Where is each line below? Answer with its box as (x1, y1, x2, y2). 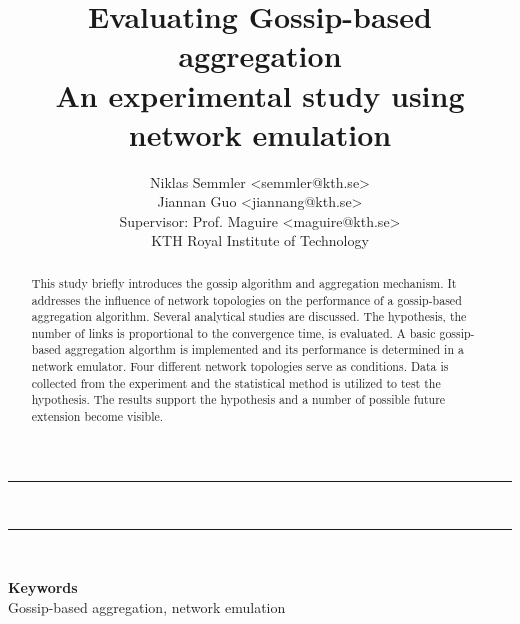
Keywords (8, 576, 78, 597)
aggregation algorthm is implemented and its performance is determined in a (64, 341, 464, 358)
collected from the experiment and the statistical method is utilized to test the (31, 374, 441, 391)
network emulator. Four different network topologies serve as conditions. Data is (31, 358, 449, 375)
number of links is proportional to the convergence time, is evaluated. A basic (31, 324, 436, 341)
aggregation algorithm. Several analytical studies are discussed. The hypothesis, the (31, 308, 467, 325)
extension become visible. (31, 408, 164, 425)
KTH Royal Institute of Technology (151, 230, 369, 251)
